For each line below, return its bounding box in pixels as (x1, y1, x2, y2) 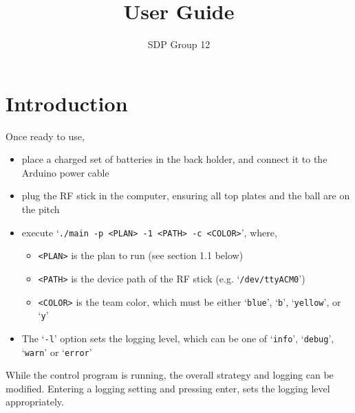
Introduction (6, 89, 128, 117)
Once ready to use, (6, 129, 85, 143)
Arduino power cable (21, 165, 109, 179)
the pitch (21, 202, 60, 216)
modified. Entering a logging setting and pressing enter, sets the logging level (6, 381, 330, 395)
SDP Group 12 (147, 37, 211, 52)
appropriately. (6, 394, 64, 409)
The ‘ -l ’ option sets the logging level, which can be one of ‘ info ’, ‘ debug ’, (21, 331, 334, 345)
